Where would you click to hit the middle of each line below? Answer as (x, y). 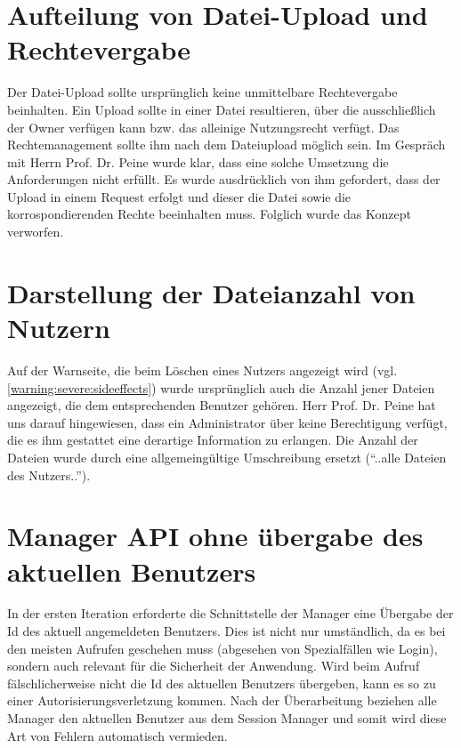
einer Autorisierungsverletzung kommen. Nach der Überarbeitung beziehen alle (222, 700)
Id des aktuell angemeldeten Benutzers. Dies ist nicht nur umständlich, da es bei (226, 631)
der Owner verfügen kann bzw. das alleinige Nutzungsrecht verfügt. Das (203, 127)
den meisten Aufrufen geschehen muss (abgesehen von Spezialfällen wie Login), (222, 648)
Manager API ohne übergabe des (215, 536)
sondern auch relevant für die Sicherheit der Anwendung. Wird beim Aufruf (214, 666)
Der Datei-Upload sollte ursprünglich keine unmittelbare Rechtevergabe (202, 92)
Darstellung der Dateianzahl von (211, 292)
